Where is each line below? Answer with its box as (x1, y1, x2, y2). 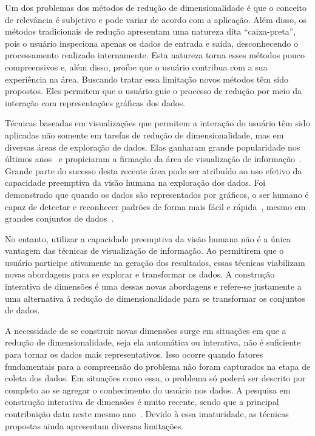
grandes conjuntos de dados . (5, 212, 114, 225)
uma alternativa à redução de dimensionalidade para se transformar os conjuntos (5, 291, 305, 304)
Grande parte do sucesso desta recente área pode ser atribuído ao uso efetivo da (5, 164, 302, 177)
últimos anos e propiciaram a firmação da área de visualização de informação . (5, 152, 302, 165)
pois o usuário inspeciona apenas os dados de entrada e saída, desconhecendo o (5, 36, 298, 49)
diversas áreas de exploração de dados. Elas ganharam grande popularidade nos (5, 140, 300, 153)
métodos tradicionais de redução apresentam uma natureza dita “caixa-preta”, (5, 25, 296, 38)
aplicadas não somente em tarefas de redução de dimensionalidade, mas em (5, 128, 284, 141)
